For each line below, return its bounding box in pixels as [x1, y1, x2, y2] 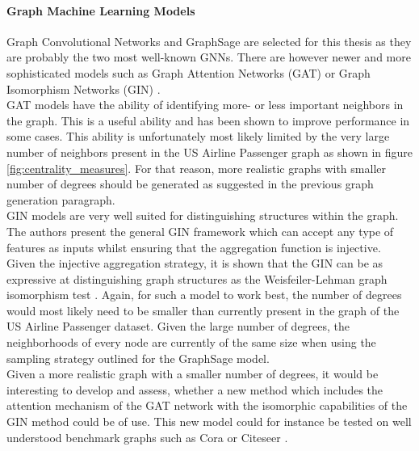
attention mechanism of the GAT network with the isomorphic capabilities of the [6, 397, 408, 414]
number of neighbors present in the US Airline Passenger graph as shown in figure [6, 143, 413, 160]
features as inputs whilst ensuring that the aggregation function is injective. [6, 238, 381, 255]
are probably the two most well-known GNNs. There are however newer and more [6, 48, 411, 65]
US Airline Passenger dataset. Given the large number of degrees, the [6, 318, 350, 335]
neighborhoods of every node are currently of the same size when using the [6, 334, 376, 351]
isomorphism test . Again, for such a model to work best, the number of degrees [6, 286, 402, 303]
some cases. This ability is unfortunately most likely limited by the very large [6, 128, 390, 145]
